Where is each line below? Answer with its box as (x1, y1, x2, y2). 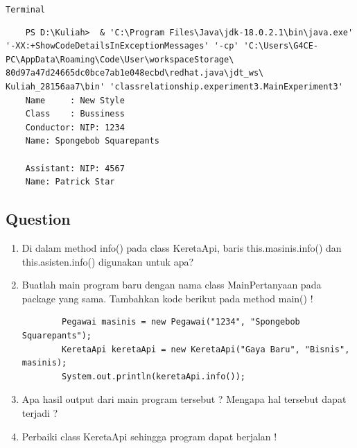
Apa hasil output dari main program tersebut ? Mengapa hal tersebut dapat (21, 392, 347, 406)
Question (6, 208, 71, 230)
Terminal (6, 5, 46, 15)
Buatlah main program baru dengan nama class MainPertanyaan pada (21, 277, 322, 292)
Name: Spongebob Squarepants (25, 136, 159, 146)
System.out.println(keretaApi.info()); (62, 371, 245, 381)
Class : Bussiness (25, 109, 125, 119)
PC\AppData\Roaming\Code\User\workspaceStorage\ (6, 54, 234, 64)
